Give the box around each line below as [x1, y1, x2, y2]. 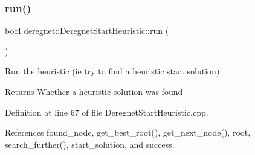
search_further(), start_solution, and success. [5, 137, 175, 150]
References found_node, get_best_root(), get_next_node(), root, [5, 126, 251, 139]
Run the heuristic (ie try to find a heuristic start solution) [5, 65, 220, 77]
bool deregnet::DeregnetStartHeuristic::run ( [5, 24, 169, 37]
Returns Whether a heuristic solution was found [5, 85, 183, 97]
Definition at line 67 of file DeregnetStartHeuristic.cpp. [5, 105, 208, 118]
